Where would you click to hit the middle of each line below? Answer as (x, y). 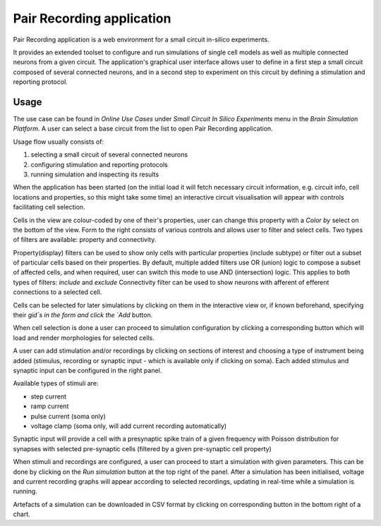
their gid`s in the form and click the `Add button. (83, 315)
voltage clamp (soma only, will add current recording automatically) (129, 426)
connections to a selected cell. (58, 292)
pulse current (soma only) (68, 416)
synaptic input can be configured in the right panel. (87, 371)
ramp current (50, 406)
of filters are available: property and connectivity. (85, 240)
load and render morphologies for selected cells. (84, 338)
